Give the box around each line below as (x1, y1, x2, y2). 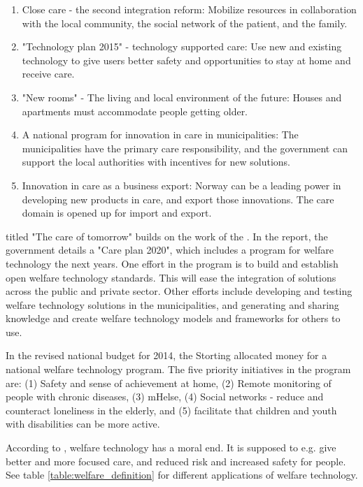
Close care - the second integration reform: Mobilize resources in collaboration (22, 2, 357, 16)
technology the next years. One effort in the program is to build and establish (6, 256, 339, 270)
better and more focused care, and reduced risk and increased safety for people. (6, 453, 346, 468)
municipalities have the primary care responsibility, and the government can (22, 140, 348, 155)
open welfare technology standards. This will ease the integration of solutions (6, 270, 336, 284)
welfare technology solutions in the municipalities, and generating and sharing (6, 297, 339, 312)
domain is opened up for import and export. (22, 205, 212, 220)
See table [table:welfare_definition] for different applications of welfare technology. (6, 467, 358, 482)
